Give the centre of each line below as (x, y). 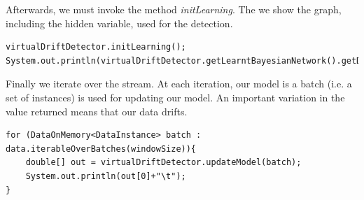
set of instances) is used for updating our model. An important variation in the (175, 97)
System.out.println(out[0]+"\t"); (106, 176)
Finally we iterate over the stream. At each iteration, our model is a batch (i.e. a (179, 84)
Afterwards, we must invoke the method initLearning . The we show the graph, (174, 9)
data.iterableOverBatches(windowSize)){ (101, 149)
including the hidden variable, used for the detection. (119, 23)
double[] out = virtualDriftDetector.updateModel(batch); (163, 163)
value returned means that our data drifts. (97, 111)
